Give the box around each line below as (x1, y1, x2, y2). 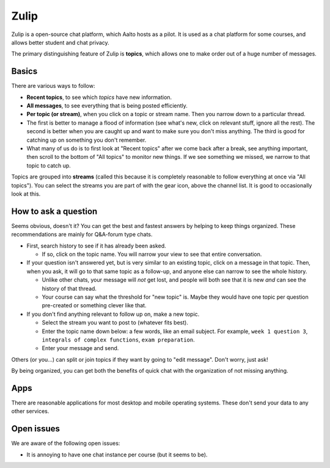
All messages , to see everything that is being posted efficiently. (26, 102, 188, 109)
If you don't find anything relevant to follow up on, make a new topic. (26, 310, 200, 318)
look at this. (11, 190, 41, 197)
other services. (11, 408, 50, 415)
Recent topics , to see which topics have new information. (26, 93, 172, 101)
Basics (11, 66, 38, 76)
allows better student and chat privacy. (11, 38, 109, 46)
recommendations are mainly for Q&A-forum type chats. (11, 231, 153, 238)
